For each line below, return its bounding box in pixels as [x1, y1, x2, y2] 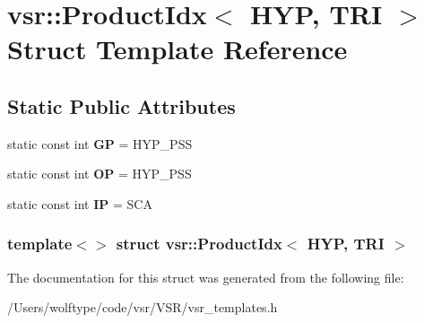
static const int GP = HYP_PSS [7, 134, 193, 153]
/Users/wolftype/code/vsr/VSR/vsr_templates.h [7, 298, 278, 317]
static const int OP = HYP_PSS [7, 164, 192, 183]
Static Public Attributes [7, 92, 236, 119]
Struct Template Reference [7, 31, 348, 67]
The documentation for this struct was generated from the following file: [7, 267, 404, 286]
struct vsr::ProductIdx [116, 232, 282, 255]
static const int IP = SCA [7, 194, 152, 213]
